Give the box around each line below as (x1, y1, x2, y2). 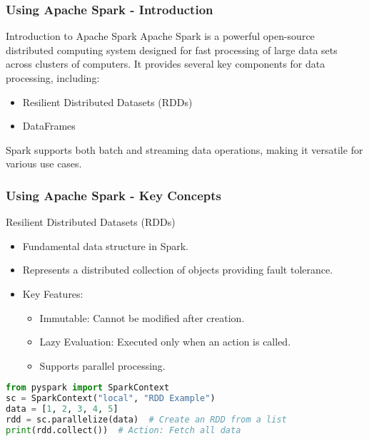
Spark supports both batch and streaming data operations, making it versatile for (6, 142, 363, 157)
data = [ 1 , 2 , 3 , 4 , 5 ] (6, 404, 118, 415)
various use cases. (6, 156, 82, 171)
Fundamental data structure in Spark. (22, 238, 189, 253)
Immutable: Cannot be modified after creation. (39, 310, 245, 325)
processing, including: (6, 71, 100, 85)
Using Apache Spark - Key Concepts (6, 186, 221, 204)
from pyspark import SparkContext (6, 383, 170, 393)
